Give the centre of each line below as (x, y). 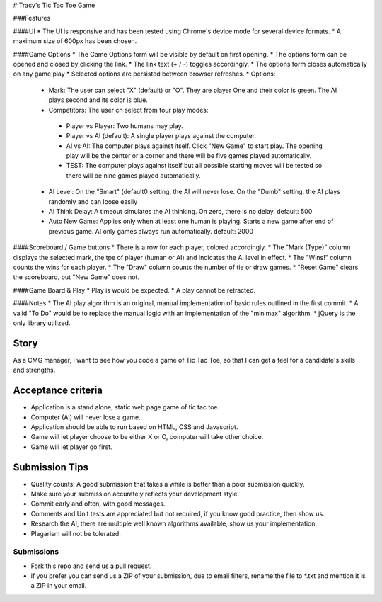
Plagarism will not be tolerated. (76, 533)
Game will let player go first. (71, 447)
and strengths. (34, 370)
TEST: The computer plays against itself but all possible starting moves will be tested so (194, 166)
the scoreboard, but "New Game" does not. (76, 277)
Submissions (36, 552)
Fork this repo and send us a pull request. (91, 566)
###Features (32, 18)
